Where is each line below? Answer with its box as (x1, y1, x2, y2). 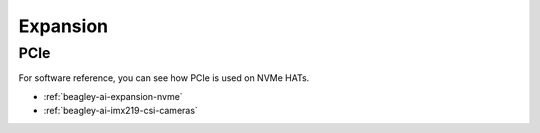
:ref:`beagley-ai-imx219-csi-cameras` (43, 105, 199, 117)
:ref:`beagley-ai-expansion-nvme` (43, 90, 184, 102)
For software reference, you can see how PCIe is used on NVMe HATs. (18, 72, 310, 84)
